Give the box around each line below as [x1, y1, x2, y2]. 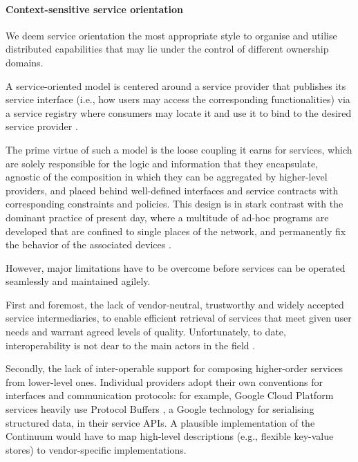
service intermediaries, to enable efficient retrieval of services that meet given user [6, 311, 352, 325]
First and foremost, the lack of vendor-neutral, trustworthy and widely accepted [6, 297, 344, 311]
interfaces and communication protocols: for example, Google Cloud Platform [6, 388, 334, 403]
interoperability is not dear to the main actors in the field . [6, 338, 256, 352]
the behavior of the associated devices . [6, 237, 171, 252]
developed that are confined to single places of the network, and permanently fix [6, 223, 346, 238]
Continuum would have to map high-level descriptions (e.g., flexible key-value [6, 429, 334, 443]
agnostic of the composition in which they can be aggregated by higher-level [6, 169, 328, 184]
